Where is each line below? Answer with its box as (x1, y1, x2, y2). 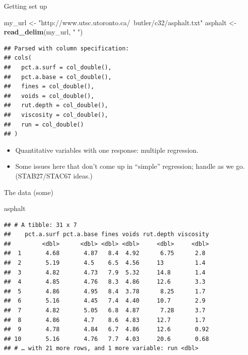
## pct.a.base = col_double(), (4, 73, 112, 81)
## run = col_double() (4, 121, 84, 128)
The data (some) (4, 187, 53, 197)
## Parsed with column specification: (4, 45, 129, 52)
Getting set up (4, 1, 47, 11)
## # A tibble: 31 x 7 (4, 221, 77, 228)
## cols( (4, 54, 32, 62)
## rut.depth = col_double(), (4, 102, 108, 109)
